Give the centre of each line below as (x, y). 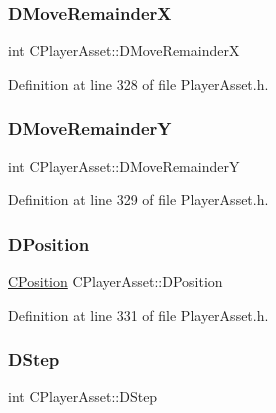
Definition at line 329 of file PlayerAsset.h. (138, 199)
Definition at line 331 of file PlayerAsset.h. (138, 314)
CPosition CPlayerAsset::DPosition (115, 281)
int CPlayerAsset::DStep (83, 396)
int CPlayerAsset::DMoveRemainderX (124, 50)
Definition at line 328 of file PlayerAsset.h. (138, 83)
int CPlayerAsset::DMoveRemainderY (124, 165)
